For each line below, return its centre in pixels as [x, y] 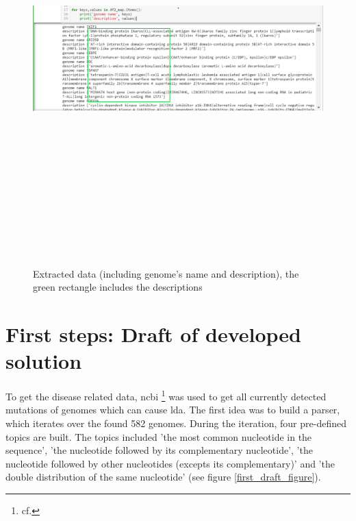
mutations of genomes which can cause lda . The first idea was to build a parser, [173, 410]
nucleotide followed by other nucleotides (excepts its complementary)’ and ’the [170, 463]
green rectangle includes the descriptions [118, 287]
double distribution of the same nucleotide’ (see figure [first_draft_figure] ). [163, 477]
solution [44, 361]
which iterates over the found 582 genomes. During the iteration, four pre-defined [176, 423]
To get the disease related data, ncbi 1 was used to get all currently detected [166, 395]
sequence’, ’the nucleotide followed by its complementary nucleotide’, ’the [159, 450]
